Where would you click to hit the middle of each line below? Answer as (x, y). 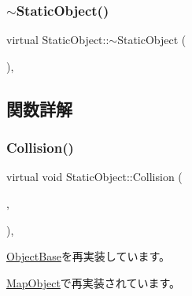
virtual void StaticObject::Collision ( (94, 177)
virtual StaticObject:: (58, 40)
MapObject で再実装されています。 (94, 282)
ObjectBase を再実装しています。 (89, 256)
